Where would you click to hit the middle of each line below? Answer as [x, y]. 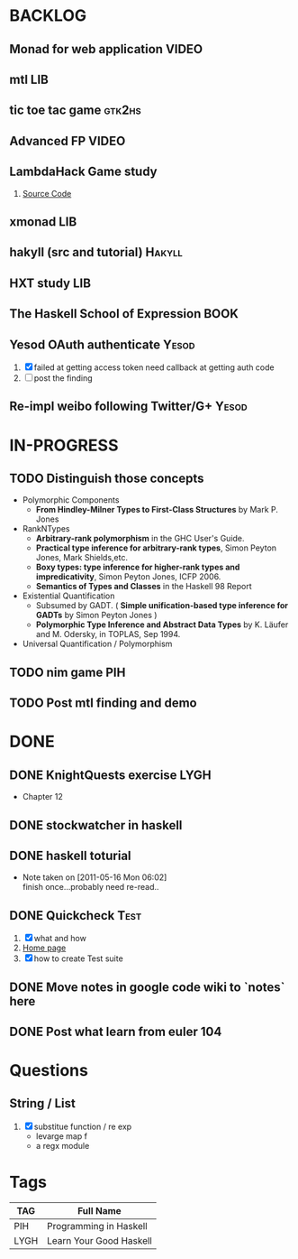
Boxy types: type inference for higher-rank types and [138, 567]
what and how [60, 939]
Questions [49, 1071]
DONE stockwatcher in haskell [96, 825]
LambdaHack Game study [83, 172]
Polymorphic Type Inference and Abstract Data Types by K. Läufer [162, 625]
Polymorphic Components [71, 500]
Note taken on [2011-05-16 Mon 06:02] [95, 877]
